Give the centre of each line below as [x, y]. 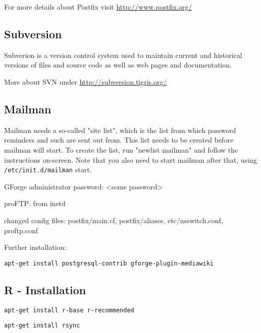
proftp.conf [21, 230]
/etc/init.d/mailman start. [48, 170]
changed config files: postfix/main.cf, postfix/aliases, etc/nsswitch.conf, [114, 220]
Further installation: [35, 247]
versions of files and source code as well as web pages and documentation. [118, 65]
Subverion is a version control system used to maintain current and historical [123, 55]
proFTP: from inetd [35, 203]
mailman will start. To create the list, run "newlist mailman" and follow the [121, 149]
